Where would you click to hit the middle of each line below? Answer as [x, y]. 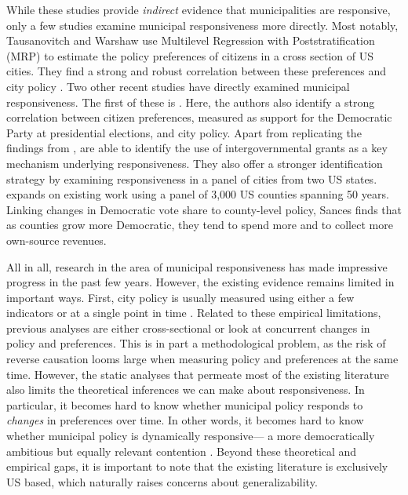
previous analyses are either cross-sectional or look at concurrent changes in [188, 328]
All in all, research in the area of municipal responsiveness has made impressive [197, 266]
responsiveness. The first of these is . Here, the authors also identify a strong [191, 102]
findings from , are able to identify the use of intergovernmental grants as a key [197, 148]
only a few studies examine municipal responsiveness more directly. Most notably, [202, 25]
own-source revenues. [56, 240]
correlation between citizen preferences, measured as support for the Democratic [199, 117]
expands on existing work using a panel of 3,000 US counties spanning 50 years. [198, 194]
